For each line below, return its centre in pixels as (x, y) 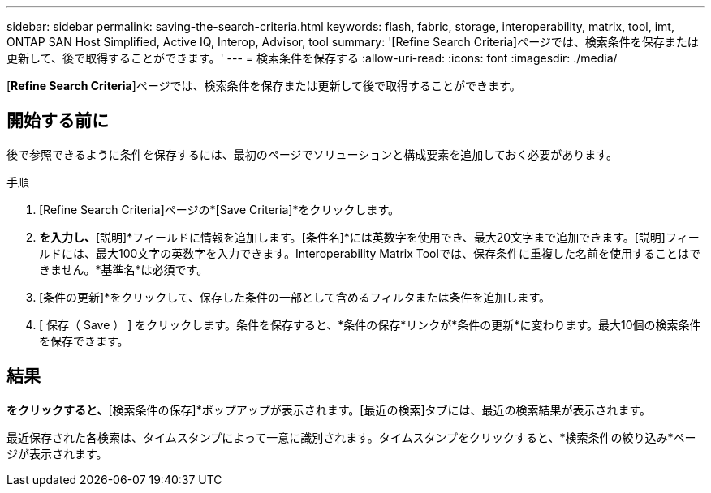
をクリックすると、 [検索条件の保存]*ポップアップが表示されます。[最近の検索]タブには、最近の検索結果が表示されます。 (329, 409)
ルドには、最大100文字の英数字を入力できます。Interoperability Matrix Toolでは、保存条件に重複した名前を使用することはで (370, 253)
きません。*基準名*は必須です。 (124, 269)
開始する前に (58, 121)
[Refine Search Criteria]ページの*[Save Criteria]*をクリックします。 (219, 209)
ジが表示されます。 (57, 453)
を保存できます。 (84, 341)
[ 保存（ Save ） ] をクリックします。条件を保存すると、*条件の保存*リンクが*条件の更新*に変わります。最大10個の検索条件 (370, 324)
